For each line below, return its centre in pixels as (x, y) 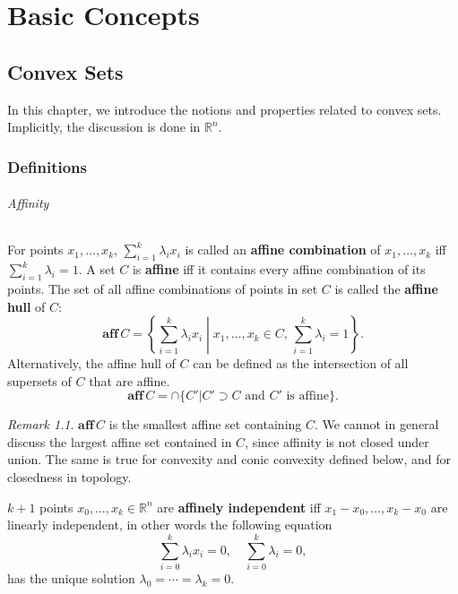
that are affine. (130, 380)
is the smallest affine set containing (205, 424)
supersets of (39, 380)
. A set (97, 269)
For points (35, 250)
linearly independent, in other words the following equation (170, 525)
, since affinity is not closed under (337, 441)
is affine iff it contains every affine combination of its (279, 269)
